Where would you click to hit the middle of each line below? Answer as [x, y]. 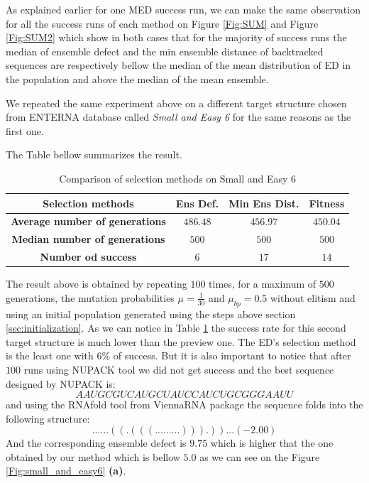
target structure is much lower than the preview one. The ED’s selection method [181, 341]
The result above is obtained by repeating [97, 284]
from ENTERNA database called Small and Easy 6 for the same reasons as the [178, 117]
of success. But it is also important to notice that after [232, 356]
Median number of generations [88, 239]
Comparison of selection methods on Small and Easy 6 [178, 178]
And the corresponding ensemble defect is [96, 443]
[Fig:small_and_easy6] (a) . [66, 471]
